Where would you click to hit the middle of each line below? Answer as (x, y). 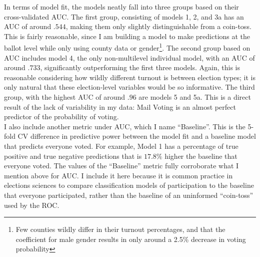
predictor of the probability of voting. (61, 116)
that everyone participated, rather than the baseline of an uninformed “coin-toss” (129, 195)
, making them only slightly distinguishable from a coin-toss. (158, 26)
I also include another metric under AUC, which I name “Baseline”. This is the (125, 126)
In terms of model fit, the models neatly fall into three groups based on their (121, 7)
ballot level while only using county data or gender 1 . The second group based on (127, 47)
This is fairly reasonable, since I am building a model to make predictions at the (127, 36)
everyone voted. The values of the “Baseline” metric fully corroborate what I (121, 166)
